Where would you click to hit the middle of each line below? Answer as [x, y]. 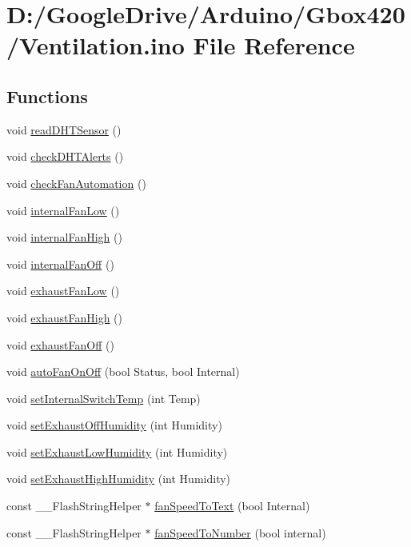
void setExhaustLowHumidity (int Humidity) [117, 451]
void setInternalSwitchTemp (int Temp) [104, 398]
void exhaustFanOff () [60, 344]
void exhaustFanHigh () [64, 317]
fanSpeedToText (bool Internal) [232, 506]
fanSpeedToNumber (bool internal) [240, 532]
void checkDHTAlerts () [65, 156]
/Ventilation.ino [96, 45]
